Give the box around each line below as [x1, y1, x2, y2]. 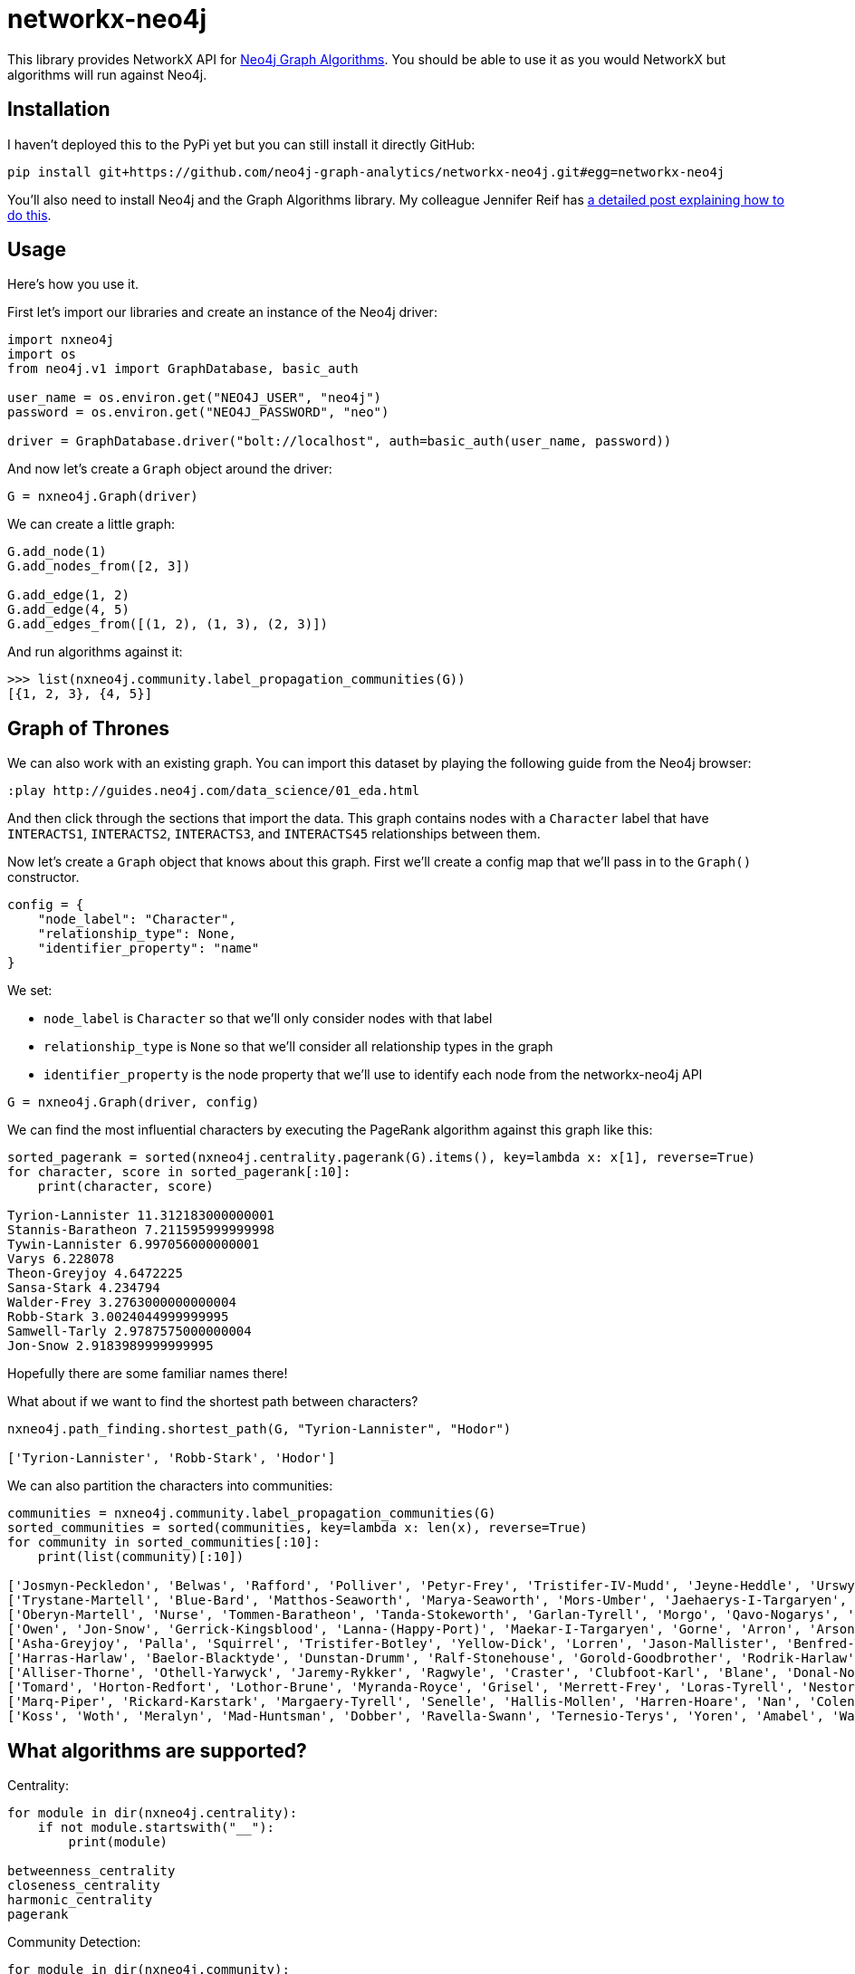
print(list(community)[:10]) [37, 1549, 245, 1565]
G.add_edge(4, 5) [7, 602, 130, 618]
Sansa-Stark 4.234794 [7, 1280, 160, 1296]
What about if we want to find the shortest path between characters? [7, 1394, 418, 1410]
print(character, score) [37, 1179, 214, 1194]
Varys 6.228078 [7, 1251, 115, 1267]
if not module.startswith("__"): [37, 1820, 275, 1835]
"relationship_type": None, [37, 926, 236, 942]
